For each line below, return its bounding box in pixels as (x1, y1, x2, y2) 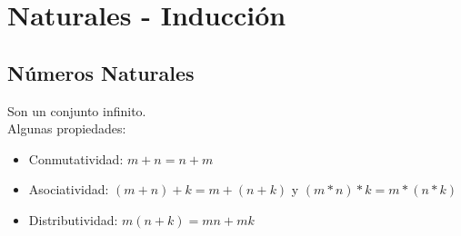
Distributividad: (28, 210, 118, 229)
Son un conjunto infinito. (7, 101, 146, 120)
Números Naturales (7, 58, 195, 86)
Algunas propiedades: (7, 119, 126, 138)
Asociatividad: (28, 180, 109, 199)
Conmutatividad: (28, 149, 124, 168)
